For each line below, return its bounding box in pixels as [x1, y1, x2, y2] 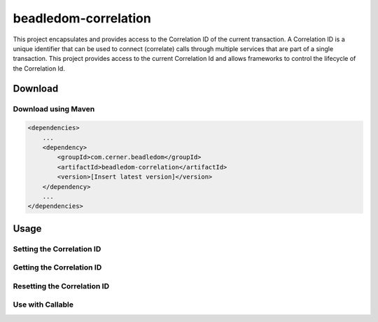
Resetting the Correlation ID [13, 281, 110, 290]
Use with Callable [13, 300, 73, 309]
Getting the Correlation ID [13, 262, 102, 272]
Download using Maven [13, 104, 95, 113]
